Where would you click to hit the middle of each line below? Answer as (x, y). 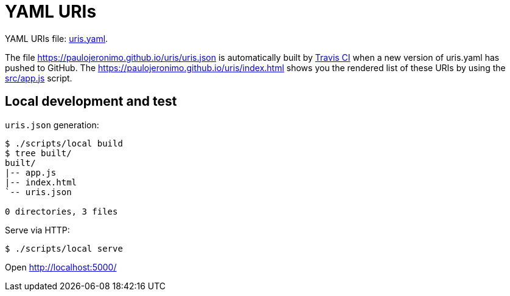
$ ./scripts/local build (64, 143)
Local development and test (91, 102)
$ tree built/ (38, 153)
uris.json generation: (52, 125)
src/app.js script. (39, 78)
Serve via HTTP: (37, 230)
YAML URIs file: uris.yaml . (57, 38)
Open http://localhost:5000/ (61, 267)
